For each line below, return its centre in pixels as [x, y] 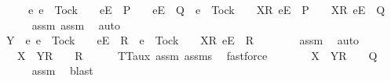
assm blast [62, 70]
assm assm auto [76, 25]
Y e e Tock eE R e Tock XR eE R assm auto [183, 40]
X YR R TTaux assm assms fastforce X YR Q [197, 55]
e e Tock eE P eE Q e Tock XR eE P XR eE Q [206, 9]
